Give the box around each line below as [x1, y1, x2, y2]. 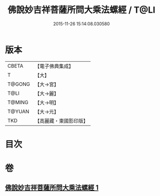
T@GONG [7, 81, 30, 88]
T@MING [7, 99, 29, 106]
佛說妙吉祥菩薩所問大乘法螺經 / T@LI [7, 4, 156, 16]
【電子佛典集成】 [34, 63, 74, 70]
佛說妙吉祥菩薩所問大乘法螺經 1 [5, 183, 99, 192]
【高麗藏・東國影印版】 [34, 117, 88, 124]
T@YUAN [7, 108, 30, 115]
